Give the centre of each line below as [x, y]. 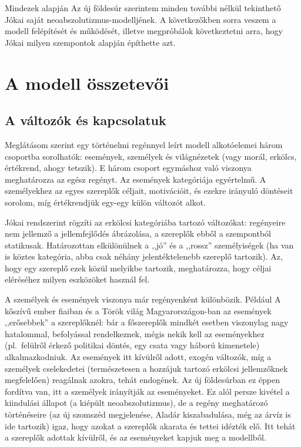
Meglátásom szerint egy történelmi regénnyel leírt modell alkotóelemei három [144, 144]
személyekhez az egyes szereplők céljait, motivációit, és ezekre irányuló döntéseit [149, 191]
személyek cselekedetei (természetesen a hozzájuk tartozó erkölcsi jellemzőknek [146, 368]
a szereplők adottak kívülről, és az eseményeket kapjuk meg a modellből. [136, 437]
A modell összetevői [87, 83]
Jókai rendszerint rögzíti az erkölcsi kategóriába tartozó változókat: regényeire [145, 222]
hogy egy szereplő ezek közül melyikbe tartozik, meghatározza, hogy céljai [138, 268]
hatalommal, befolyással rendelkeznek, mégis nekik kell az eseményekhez [135, 333]
